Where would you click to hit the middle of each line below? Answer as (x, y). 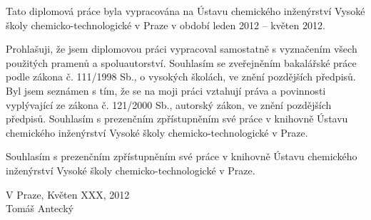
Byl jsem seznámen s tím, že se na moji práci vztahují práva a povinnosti (166, 90)
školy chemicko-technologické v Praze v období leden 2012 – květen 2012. (166, 25)
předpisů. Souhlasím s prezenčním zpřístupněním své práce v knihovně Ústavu (177, 119)
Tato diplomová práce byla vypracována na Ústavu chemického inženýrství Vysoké (185, 11)
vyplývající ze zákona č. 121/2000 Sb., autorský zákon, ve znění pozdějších (169, 104)
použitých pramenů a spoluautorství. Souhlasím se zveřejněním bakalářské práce (181, 62)
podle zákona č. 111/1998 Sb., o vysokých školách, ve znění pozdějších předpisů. (181, 77)
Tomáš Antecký (40, 208)
